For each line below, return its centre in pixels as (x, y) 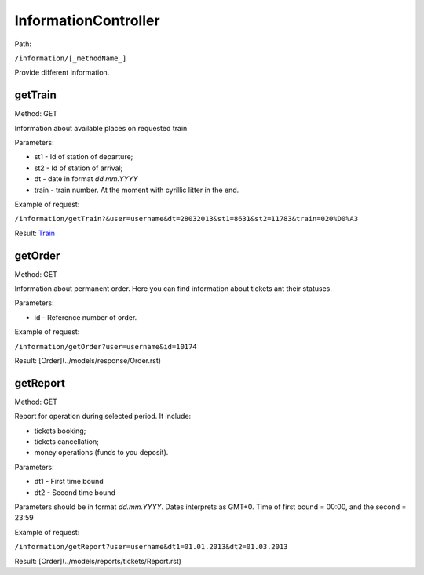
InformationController (87, 20)
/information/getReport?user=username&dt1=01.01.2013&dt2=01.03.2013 (151, 547)
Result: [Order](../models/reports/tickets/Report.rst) (98, 561)
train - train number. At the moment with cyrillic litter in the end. (137, 190)
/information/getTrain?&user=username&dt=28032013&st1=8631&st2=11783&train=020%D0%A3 (186, 219)
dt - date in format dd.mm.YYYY (86, 179)
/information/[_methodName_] (71, 58)
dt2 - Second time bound (75, 492)
